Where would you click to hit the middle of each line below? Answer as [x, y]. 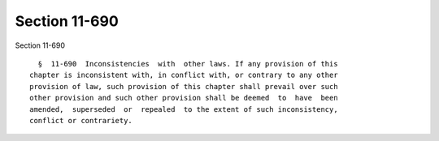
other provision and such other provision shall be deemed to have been [184, 98]
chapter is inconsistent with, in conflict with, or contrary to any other [184, 75]
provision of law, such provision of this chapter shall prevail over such [184, 86]
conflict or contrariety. [81, 120]
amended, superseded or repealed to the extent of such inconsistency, [184, 109]
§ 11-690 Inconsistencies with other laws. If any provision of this [188, 64]
